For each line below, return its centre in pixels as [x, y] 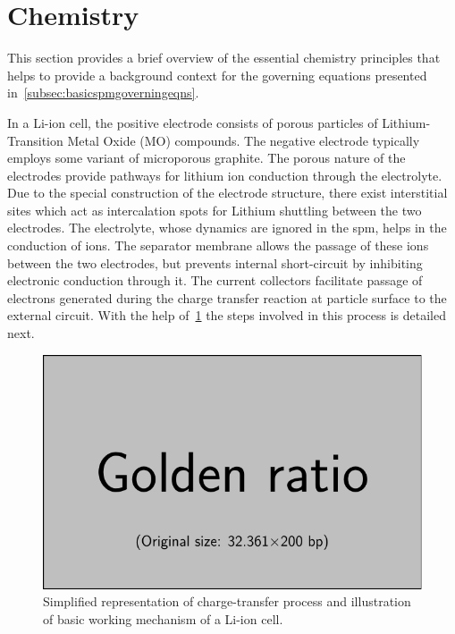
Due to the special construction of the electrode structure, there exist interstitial [227, 193]
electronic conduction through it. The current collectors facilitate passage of [215, 280]
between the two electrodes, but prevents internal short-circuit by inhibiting [215, 262]
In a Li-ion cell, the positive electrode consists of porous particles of [193, 122]
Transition [35, 140]
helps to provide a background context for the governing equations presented [217, 75]
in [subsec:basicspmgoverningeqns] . [103, 93]
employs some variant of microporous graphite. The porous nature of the [206, 158]
